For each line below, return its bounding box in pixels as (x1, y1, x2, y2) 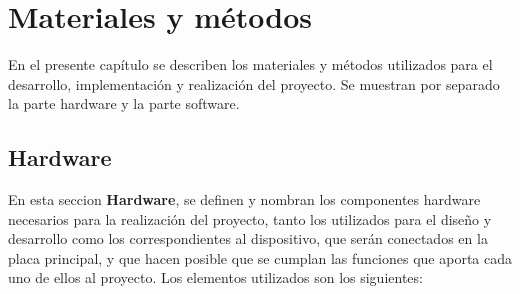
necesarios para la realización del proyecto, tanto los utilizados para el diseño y (8, 208, 492, 229)
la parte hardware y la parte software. (8, 93, 240, 114)
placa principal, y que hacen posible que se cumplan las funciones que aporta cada (8, 247, 513, 268)
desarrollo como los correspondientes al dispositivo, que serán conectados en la (8, 228, 488, 249)
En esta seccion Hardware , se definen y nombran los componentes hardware (8, 189, 481, 210)
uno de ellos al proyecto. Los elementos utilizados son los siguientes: (8, 267, 423, 288)
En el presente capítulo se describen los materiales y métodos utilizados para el (8, 54, 493, 75)
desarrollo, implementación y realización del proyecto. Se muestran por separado (8, 73, 500, 94)
